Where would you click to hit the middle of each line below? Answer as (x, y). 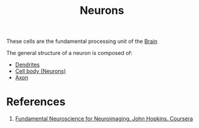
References (36, 102)
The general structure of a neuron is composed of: (69, 53)
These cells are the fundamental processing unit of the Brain (82, 41)
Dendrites (27, 65)
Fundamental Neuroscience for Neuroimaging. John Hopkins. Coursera (104, 119)
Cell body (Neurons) (40, 71)
